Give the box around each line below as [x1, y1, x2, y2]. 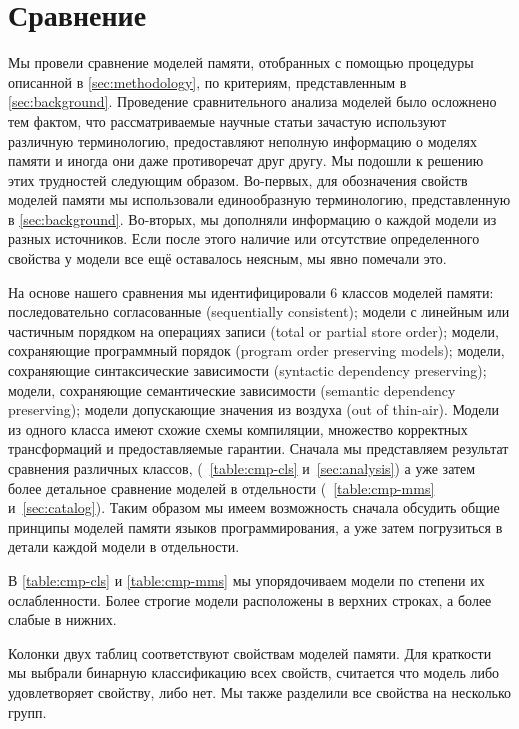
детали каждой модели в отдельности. [8, 536, 240, 557]
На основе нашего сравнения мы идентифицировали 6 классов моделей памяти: [8, 281, 494, 302]
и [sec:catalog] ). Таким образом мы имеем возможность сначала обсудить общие [8, 497, 500, 518]
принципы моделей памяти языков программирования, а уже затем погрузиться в [8, 516, 503, 537]
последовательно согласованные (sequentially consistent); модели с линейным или [8, 301, 510, 322]
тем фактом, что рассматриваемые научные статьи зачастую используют [8, 110, 447, 131]
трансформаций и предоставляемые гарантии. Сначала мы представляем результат [8, 438, 509, 459]
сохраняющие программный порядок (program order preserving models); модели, [8, 340, 505, 361]
